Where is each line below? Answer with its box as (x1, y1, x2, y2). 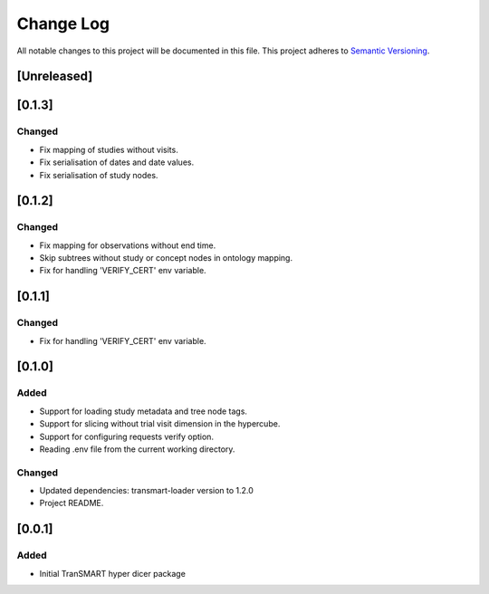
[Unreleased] (16, 69, 93, 84)
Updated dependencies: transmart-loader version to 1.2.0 (39, 485, 254, 496)
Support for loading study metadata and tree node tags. (39, 406, 248, 417)
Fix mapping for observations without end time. (39, 240, 216, 251)
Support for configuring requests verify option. (39, 431, 215, 442)
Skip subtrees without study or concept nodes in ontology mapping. (39, 253, 293, 263)
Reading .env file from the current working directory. (39, 444, 235, 455)
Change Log (16, 14, 110, 34)
